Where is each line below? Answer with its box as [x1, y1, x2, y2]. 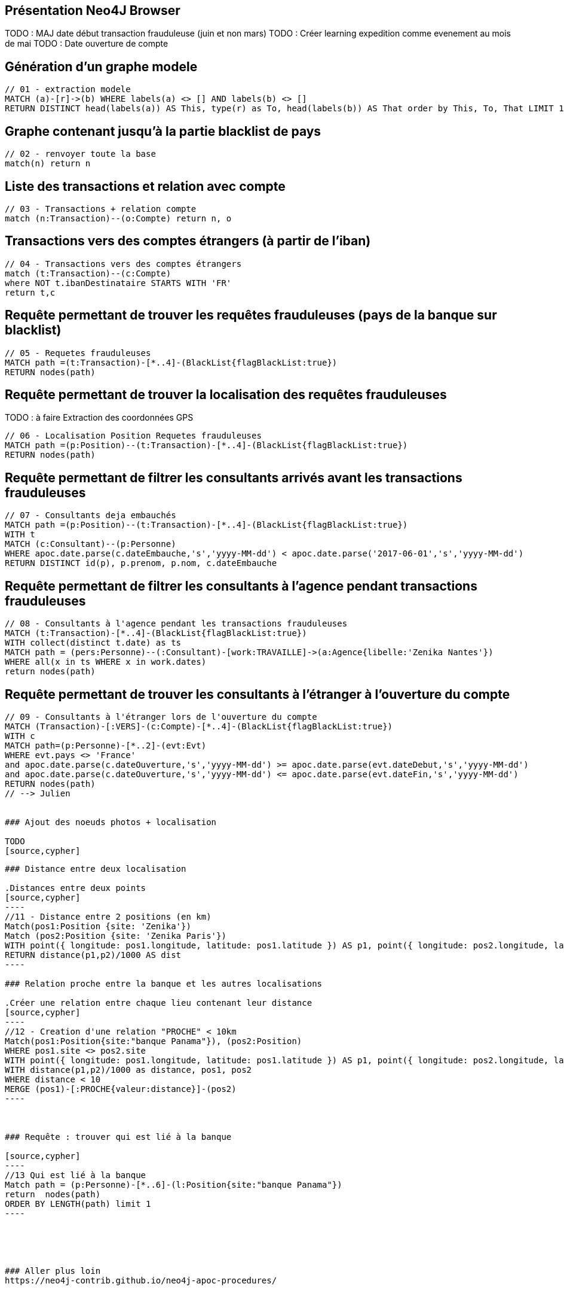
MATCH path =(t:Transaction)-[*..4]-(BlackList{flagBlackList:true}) [5, 357, 338, 367]
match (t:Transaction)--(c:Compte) [5, 268, 171, 278]
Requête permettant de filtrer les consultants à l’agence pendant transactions [5, 578, 477, 594]
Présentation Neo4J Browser [5, 3, 180, 18]
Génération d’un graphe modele [5, 59, 198, 74]
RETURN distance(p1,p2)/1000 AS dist [5, 950, 182, 960]
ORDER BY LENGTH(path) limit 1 [5, 1199, 151, 1209]
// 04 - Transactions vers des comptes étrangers [5, 258, 242, 269]
